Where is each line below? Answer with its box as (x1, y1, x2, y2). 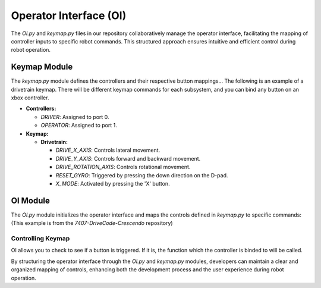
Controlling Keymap (11, 234, 70, 242)
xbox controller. (11, 94, 49, 101)
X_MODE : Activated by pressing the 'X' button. (55, 180, 170, 187)
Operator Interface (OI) (11, 9, 127, 22)
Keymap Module (11, 62, 73, 72)
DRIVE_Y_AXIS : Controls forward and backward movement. (55, 155, 201, 162)
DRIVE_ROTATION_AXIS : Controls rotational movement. (55, 164, 191, 171)
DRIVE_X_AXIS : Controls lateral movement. (55, 146, 160, 154)
